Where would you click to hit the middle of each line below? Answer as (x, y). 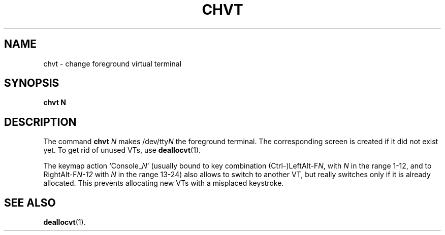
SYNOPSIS (32, 83)
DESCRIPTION (40, 122)
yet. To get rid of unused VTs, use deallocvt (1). (122, 150)
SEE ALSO (30, 203)
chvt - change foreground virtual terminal (113, 63)
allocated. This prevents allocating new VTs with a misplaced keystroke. (164, 183)
